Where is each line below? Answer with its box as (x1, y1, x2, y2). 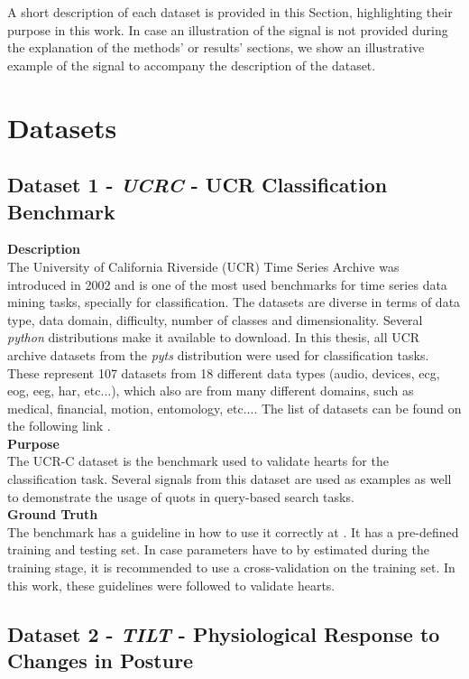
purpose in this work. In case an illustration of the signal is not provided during (7, 20, 448, 39)
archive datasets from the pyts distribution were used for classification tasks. (7, 345, 429, 364)
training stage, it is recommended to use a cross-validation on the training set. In (7, 558, 455, 577)
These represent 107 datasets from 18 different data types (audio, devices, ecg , (7, 363, 440, 382)
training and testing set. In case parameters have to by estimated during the (7, 540, 429, 559)
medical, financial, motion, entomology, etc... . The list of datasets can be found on (7, 398, 462, 417)
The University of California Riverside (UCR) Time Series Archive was (7, 256, 400, 275)
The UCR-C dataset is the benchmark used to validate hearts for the (7, 451, 389, 470)
